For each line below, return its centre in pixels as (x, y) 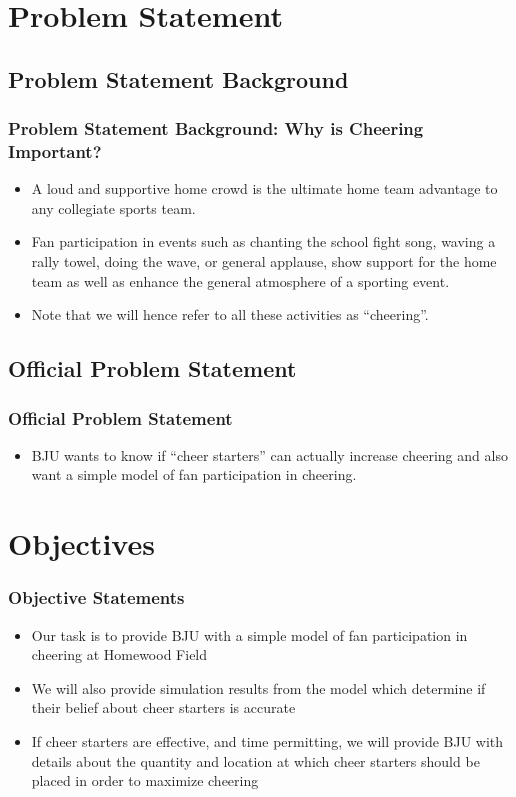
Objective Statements (96, 597)
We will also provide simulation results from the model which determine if (258, 687)
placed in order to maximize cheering (145, 780)
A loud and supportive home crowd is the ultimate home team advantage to (264, 188)
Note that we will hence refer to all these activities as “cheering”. (230, 314)
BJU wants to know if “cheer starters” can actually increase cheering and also (269, 454)
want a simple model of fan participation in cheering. (194, 474)
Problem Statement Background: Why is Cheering (216, 128)
